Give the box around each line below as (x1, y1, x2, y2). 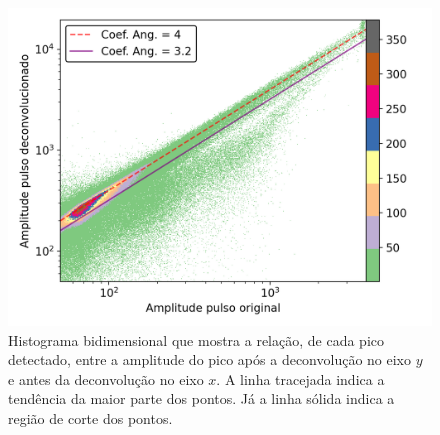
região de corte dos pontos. (8, 407, 173, 428)
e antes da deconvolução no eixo (8, 368, 204, 389)
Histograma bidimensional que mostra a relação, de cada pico (8, 329, 384, 350)
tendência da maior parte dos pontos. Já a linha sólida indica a (8, 388, 395, 409)
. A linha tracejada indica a (216, 368, 385, 389)
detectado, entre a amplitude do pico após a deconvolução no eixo (8, 349, 411, 370)
